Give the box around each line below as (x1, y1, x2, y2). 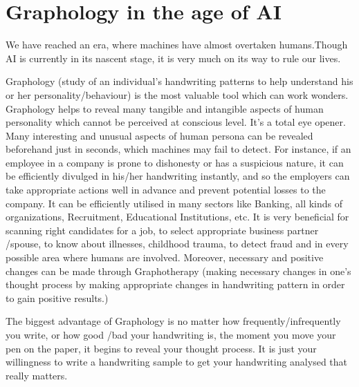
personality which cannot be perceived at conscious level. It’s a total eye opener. (6, 115, 346, 129)
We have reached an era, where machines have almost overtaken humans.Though (6, 37, 348, 52)
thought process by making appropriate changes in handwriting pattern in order (6, 277, 345, 292)
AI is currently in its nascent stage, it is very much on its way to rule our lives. (6, 50, 341, 65)
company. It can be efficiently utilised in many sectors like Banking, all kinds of (6, 196, 343, 210)
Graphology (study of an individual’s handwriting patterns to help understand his (6, 74, 353, 88)
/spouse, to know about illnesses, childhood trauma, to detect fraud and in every (6, 236, 349, 251)
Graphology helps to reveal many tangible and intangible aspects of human (6, 101, 324, 115)
